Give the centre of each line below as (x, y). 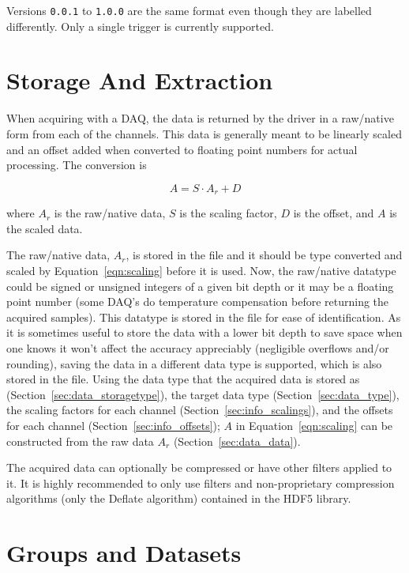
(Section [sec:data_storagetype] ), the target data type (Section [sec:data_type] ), (203, 394)
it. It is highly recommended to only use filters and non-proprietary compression (201, 483)
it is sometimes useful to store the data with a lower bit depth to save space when (204, 332)
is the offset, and (334, 213)
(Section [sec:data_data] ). (237, 441)
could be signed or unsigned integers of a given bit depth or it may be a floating (200, 286)
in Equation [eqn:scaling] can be (314, 425)
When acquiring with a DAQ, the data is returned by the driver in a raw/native (200, 118)
